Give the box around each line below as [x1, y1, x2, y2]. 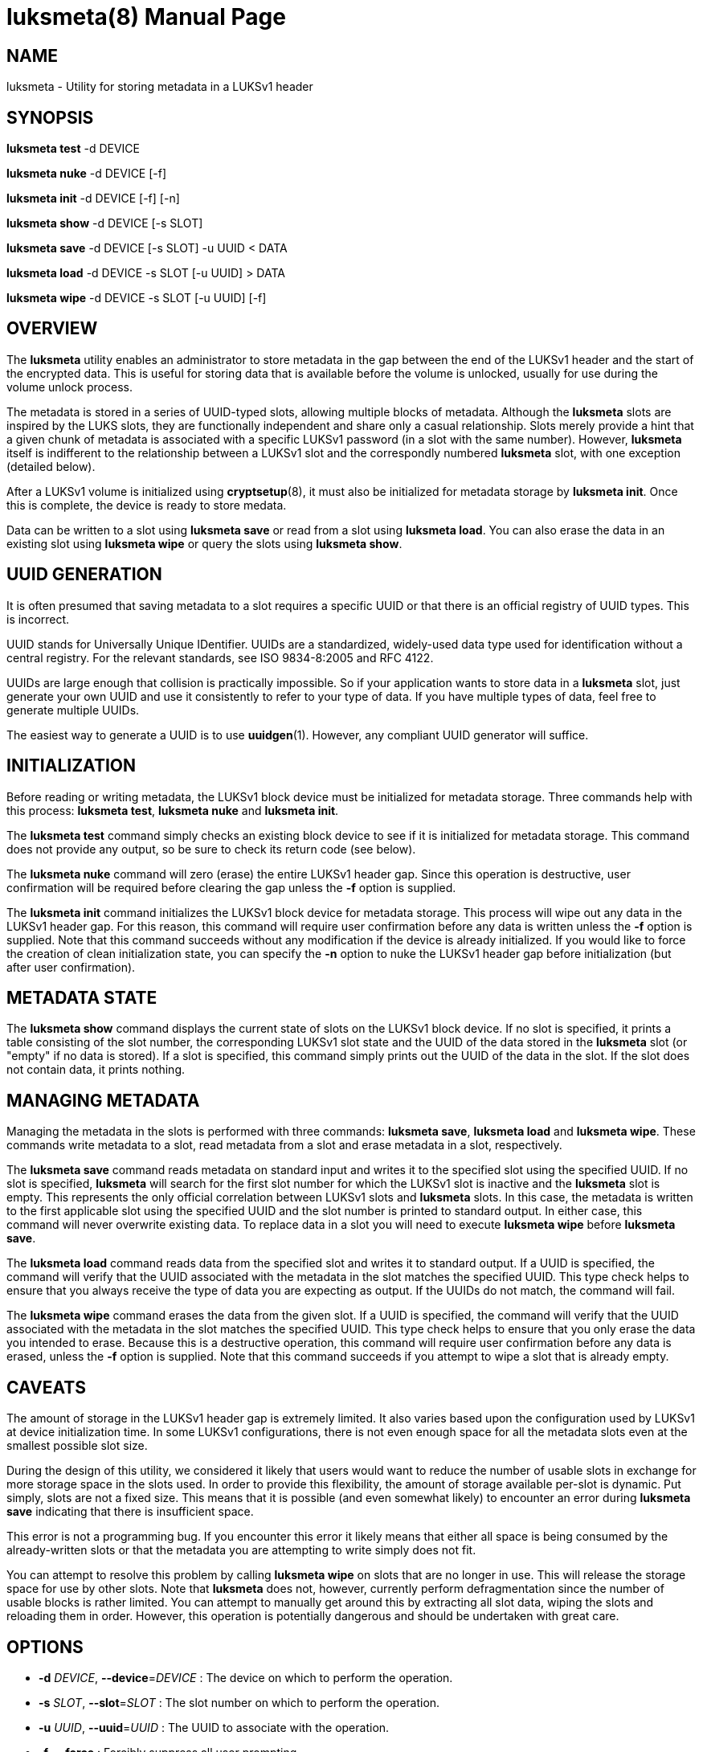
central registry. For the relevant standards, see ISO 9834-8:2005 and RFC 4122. [6, 650, 434, 665]
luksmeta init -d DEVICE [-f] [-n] [6, 191, 180, 206]
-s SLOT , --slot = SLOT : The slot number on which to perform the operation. [39, 1695, 440, 1709]
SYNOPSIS [6, 107, 94, 128]
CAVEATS [6, 1377, 86, 1398]
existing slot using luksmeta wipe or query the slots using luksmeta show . [6, 536, 403, 551]
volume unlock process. [6, 379, 133, 394]
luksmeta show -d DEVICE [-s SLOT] [6, 216, 203, 231]
